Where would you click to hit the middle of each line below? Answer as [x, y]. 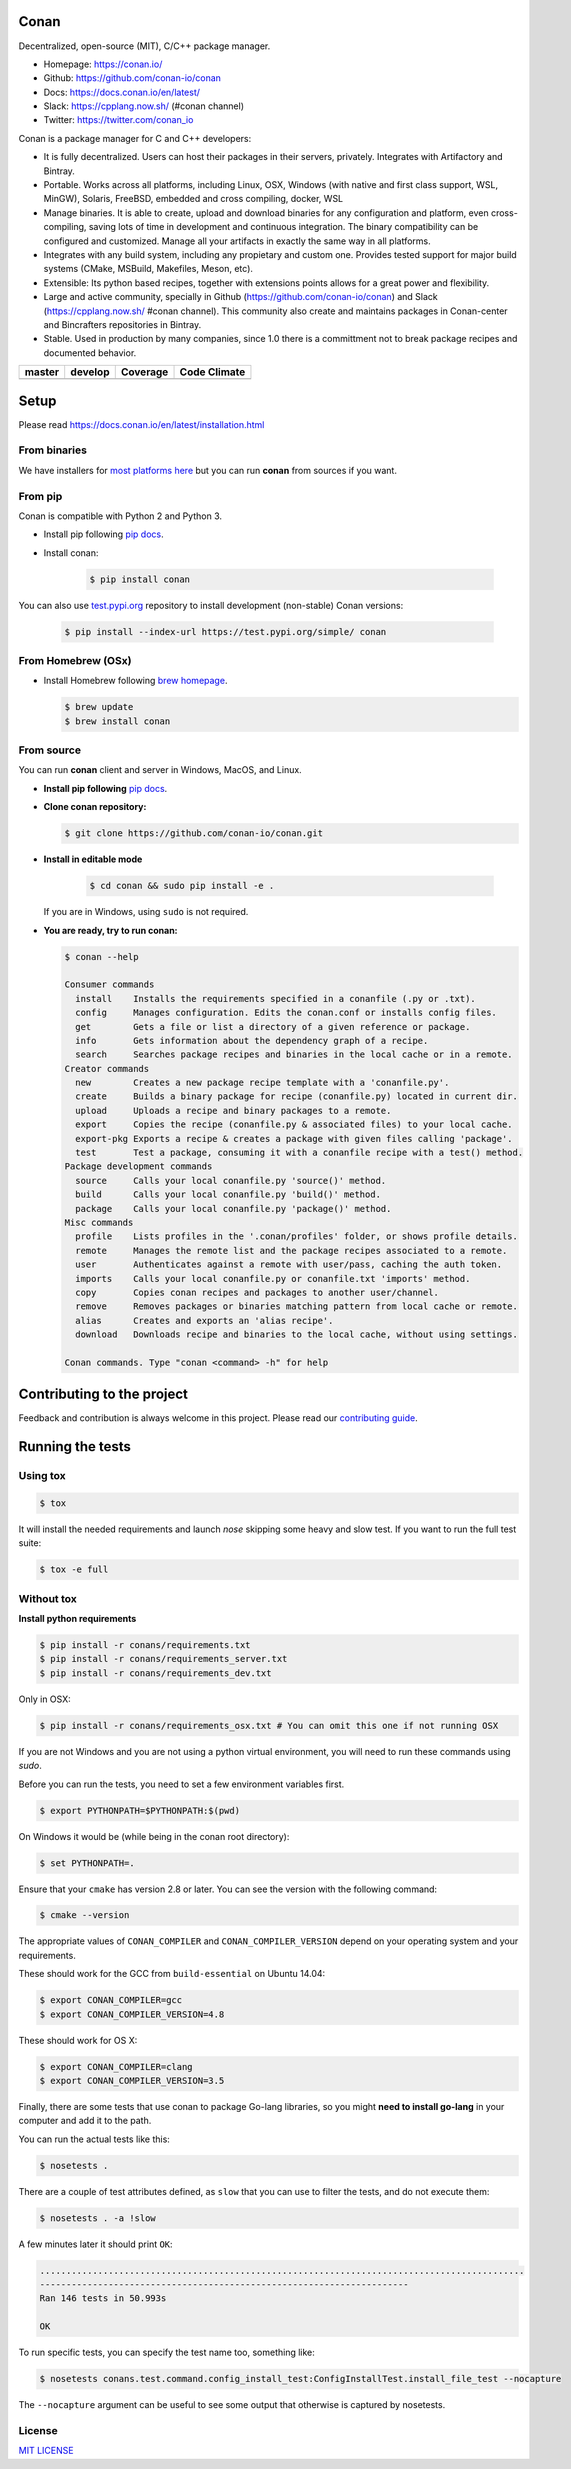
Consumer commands [109, 984]
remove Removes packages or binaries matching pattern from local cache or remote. [297, 1306]
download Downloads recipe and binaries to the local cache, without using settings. [297, 1334]
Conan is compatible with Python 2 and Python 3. [120, 516]
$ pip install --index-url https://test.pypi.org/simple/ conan [225, 631]
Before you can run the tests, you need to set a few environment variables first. [181, 1784]
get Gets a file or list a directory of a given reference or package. [273, 1026]
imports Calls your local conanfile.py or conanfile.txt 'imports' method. [273, 1278]
